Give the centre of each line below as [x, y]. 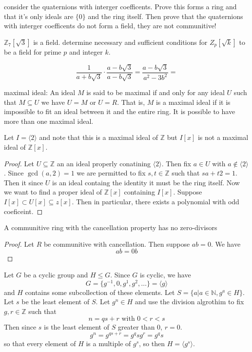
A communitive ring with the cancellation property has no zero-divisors [111, 227]
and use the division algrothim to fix [189, 302]
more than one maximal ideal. [49, 121]
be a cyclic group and [56, 274]
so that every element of [40, 343]
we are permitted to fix [111, 173]
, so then [152, 343]
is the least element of [77, 327]
